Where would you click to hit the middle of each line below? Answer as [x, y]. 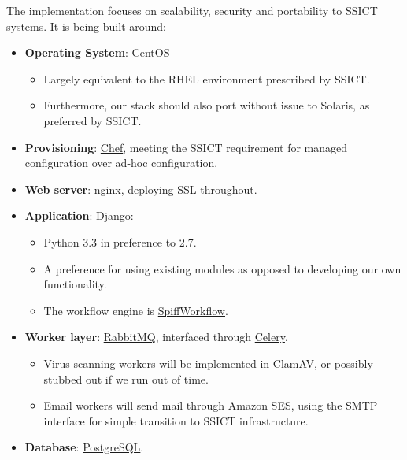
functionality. [75, 284]
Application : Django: [79, 215]
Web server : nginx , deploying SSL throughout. [141, 189]
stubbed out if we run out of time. [126, 378]
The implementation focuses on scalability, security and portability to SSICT [192, 10]
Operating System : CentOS [97, 52]
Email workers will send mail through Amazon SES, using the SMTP [211, 405]
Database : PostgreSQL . [84, 447]
